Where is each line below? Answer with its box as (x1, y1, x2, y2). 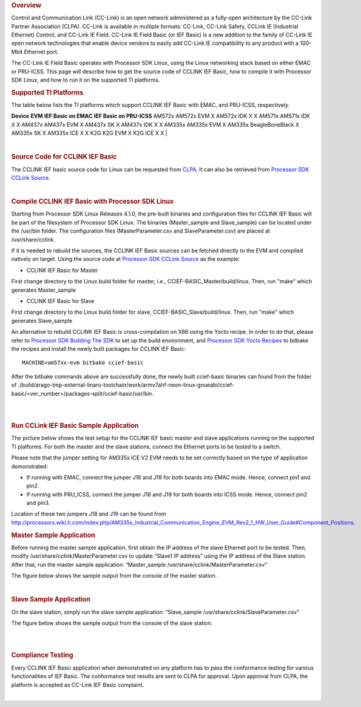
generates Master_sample (11, 286, 76, 294)
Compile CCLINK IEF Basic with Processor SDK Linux (11, 197, 174, 206)
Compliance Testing (11, 651, 73, 660)
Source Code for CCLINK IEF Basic (11, 152, 117, 161)
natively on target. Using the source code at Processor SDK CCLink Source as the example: (11, 255, 240, 263)
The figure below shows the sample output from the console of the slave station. (11, 619, 213, 626)
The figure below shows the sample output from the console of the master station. (11, 572, 217, 580)
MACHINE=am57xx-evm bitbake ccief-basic (22, 359, 144, 367)
